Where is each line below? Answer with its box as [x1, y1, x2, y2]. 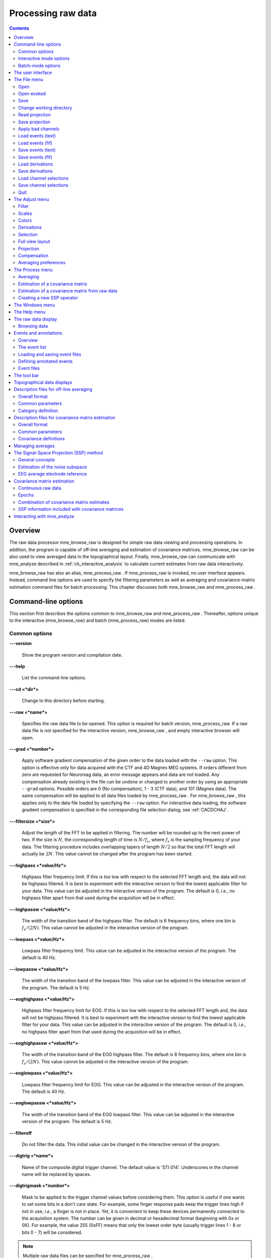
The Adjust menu [14, 196, 50, 202]
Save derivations [18, 168, 53, 174]
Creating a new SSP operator [18, 295, 78, 301]
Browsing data [18, 323, 48, 329]
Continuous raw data [18, 485, 61, 491]
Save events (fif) [18, 154, 52, 160]
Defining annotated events [18, 358, 73, 364]
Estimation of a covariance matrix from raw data [18, 288, 117, 294]
